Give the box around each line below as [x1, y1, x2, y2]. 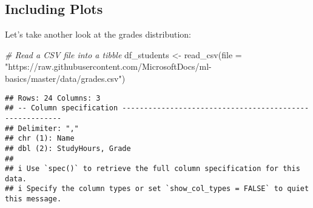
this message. [5, 195, 62, 204]
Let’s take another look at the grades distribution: [5, 28, 192, 41]
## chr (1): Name [5, 134, 75, 143]
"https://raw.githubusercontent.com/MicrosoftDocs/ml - [5, 60, 212, 73]
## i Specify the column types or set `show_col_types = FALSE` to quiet [5, 184, 309, 193]
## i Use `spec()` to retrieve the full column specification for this [5, 164, 300, 173]
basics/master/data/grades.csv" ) [5, 72, 126, 84]
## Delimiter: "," [5, 124, 79, 133]
